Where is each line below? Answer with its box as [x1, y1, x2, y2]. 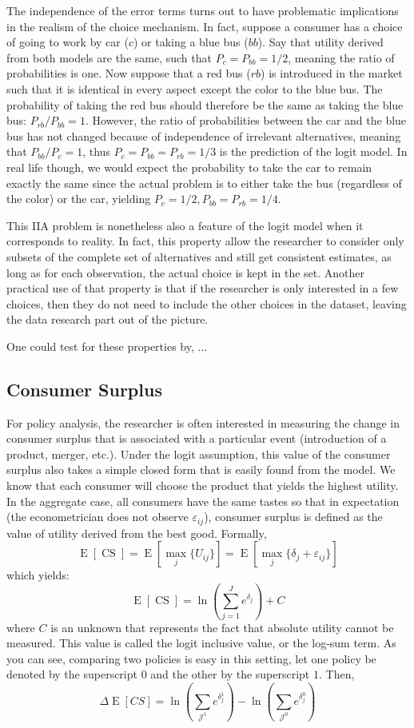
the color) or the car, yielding [6, 190, 151, 207]
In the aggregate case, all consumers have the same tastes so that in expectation [6, 492, 400, 509]
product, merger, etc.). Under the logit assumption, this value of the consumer [6, 445, 391, 462]
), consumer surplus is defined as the [204, 508, 383, 525]
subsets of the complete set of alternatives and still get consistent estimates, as [6, 248, 392, 265]
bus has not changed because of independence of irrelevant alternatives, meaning [6, 127, 401, 144]
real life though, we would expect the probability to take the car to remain [6, 158, 372, 175]
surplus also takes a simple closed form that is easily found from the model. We [6, 461, 396, 478]
